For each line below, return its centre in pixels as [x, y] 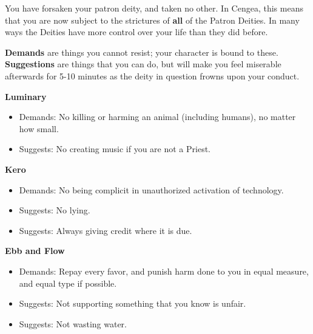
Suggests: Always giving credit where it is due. [106, 230]
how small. [39, 128]
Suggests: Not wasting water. [73, 323]
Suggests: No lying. [55, 210]
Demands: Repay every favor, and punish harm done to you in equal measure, [164, 271]
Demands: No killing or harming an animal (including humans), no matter [157, 117]
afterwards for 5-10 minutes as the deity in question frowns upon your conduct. [152, 75]
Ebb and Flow [35, 251]
